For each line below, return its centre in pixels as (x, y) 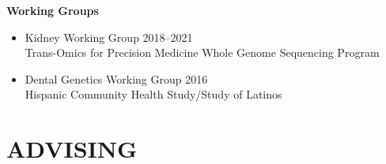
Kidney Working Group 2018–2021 (109, 37)
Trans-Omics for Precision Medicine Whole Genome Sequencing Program (202, 52)
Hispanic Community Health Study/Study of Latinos (153, 94)
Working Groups (53, 10)
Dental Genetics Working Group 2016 (116, 78)
